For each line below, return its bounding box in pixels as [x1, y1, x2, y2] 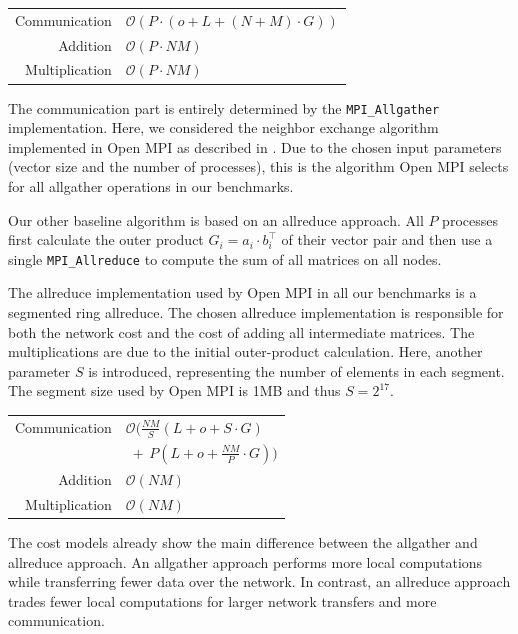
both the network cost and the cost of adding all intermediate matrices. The [8, 321, 475, 342]
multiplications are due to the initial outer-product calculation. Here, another [8, 341, 483, 362]
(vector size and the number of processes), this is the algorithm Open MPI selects [8, 156, 509, 177]
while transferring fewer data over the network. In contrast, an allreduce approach [8, 571, 511, 592]
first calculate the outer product [8, 229, 204, 250]
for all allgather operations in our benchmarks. [8, 175, 294, 196]
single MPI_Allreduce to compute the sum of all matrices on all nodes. [8, 248, 442, 269]
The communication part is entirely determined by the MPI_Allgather [8, 97, 440, 118]
